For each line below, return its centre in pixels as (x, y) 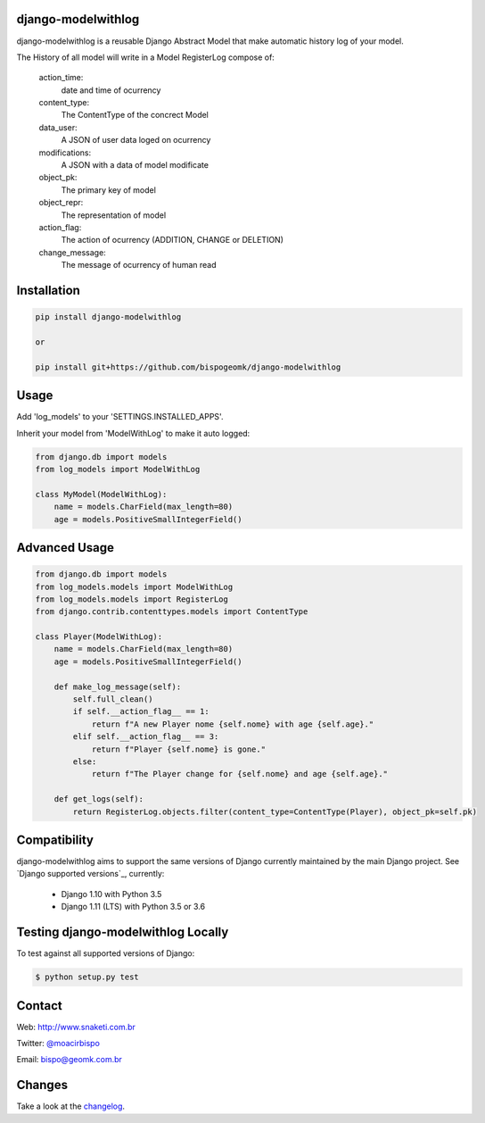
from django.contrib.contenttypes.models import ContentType (172, 612)
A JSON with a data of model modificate (135, 165)
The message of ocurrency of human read (139, 265)
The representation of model (114, 215)
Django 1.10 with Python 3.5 (111, 894)
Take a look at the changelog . (70, 1106)
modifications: (65, 153)
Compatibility (55, 840)
